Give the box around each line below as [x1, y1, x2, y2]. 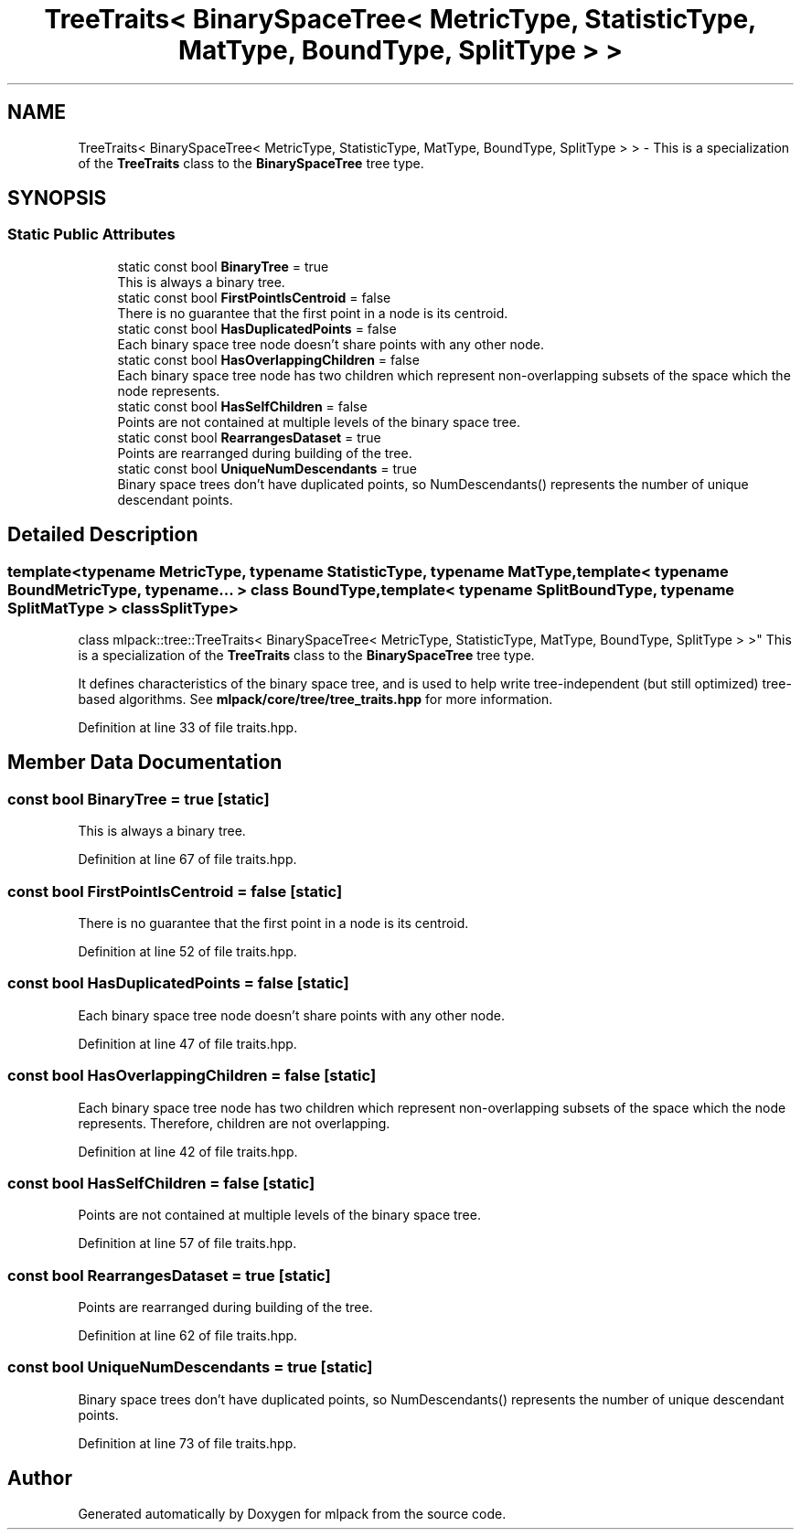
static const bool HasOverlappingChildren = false [117, 351, 420, 368]
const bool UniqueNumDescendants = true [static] [7, 1358, 373, 1377]
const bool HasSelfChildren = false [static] [7, 1173, 315, 1192]
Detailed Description [7, 523, 198, 547]
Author [7, 1467, 72, 1490]
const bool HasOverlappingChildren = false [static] [7, 1066, 377, 1085]
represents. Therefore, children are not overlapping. [78, 1115, 390, 1131]
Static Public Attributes [7, 225, 176, 244]
